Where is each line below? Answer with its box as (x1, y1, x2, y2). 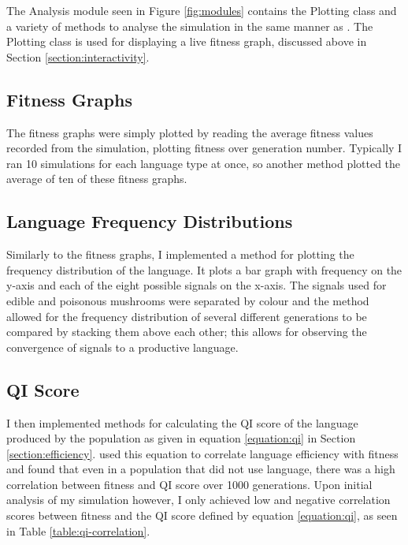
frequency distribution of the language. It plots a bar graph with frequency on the (6, 261, 402, 278)
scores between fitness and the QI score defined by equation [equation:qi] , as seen (6, 507, 398, 524)
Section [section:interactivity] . (6, 48, 150, 65)
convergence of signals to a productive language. (6, 338, 239, 355)
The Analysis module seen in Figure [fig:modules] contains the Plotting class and (6, 2, 397, 18)
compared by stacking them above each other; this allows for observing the (6, 323, 367, 340)
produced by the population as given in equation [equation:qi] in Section (6, 430, 356, 446)
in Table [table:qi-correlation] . (6, 522, 150, 539)
